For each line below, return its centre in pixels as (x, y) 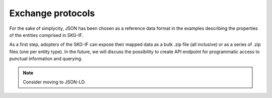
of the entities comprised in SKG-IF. (46, 35)
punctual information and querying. (46, 59)
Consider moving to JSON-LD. (54, 82)
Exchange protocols (52, 13)
